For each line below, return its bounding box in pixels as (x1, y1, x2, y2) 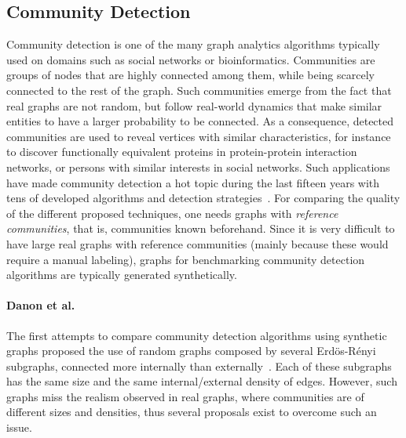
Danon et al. (6, 297, 75, 313)
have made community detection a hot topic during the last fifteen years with (6, 174, 380, 190)
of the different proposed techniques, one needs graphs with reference (6, 205, 338, 221)
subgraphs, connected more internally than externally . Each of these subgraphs (6, 357, 392, 374)
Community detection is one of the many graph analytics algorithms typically (6, 36, 380, 52)
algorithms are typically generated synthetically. (6, 266, 237, 283)
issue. (6, 419, 32, 436)
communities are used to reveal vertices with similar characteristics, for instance (6, 128, 391, 144)
